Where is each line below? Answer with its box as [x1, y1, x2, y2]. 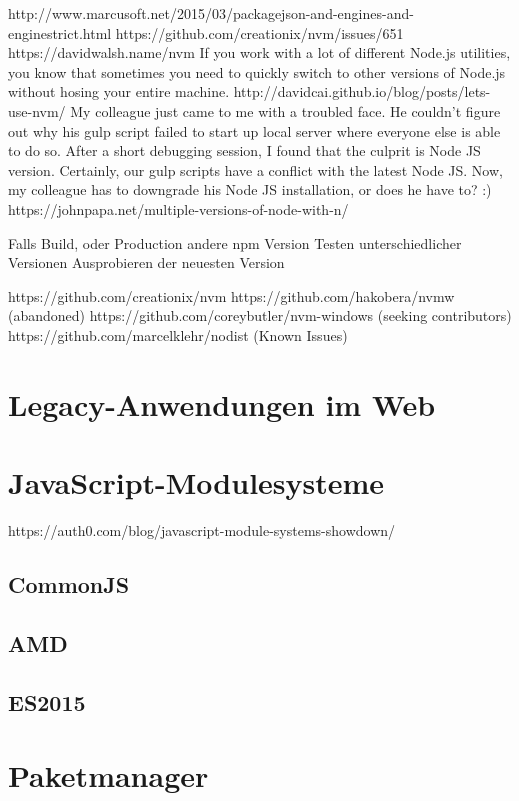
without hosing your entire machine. [8, 81, 230, 102]
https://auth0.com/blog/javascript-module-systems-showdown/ [8, 520, 396, 540]
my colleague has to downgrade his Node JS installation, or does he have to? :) [8, 179, 492, 200]
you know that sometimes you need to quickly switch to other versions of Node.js [8, 61, 506, 82]
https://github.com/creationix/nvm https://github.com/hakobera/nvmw [8, 285, 455, 306]
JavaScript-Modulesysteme [8, 462, 385, 503]
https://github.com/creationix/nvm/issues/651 [115, 22, 404, 43]
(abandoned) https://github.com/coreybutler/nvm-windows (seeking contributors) [8, 305, 512, 326]
